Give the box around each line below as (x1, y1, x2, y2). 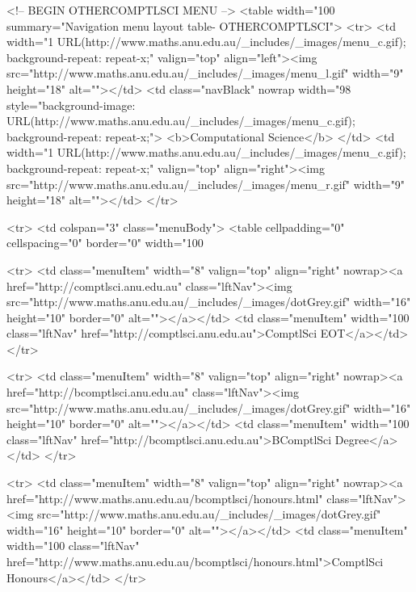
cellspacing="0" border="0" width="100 (6, 234, 204, 251)
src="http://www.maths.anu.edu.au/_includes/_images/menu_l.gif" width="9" (6, 65, 404, 82)
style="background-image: (6, 96, 136, 113)
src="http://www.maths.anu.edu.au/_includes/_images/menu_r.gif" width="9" (6, 175, 405, 192)
